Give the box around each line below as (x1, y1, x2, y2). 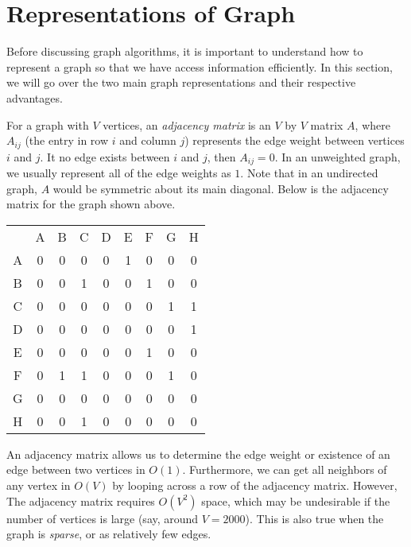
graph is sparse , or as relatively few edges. (6, 526, 211, 542)
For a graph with (6, 116, 89, 133)
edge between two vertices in (6, 461, 145, 478)
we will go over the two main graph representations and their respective (6, 74, 356, 91)
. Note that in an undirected (240, 165, 378, 180)
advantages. (6, 89, 63, 106)
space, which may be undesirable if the (201, 492, 390, 509)
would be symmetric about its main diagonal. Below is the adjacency (52, 180, 389, 196)
